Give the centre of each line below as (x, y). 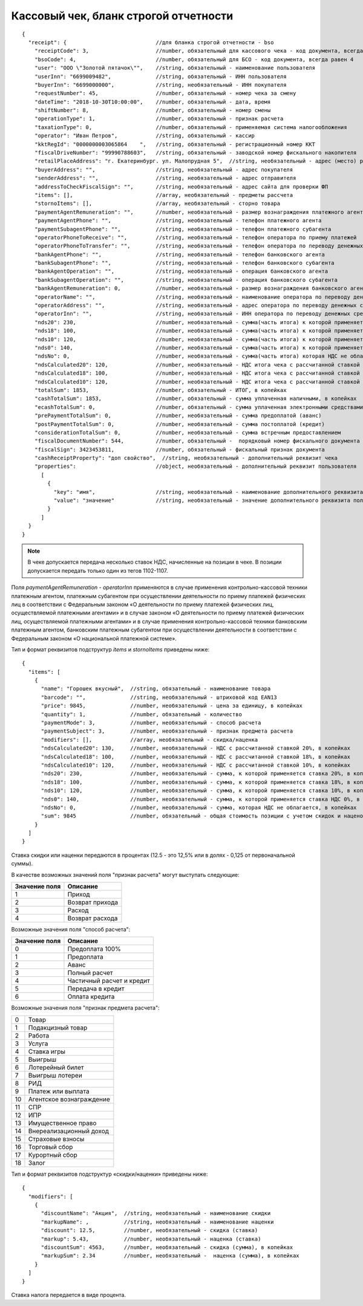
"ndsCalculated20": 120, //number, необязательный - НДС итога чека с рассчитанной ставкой (197, 365)
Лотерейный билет (56, 1067)
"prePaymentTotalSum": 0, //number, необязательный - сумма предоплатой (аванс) (178, 416)
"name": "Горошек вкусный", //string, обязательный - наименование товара (156, 689)
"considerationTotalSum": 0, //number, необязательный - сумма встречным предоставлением (188, 432)
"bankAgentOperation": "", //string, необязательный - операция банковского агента (181, 272)
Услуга (38, 1044)
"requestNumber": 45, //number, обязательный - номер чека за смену (165, 93)
